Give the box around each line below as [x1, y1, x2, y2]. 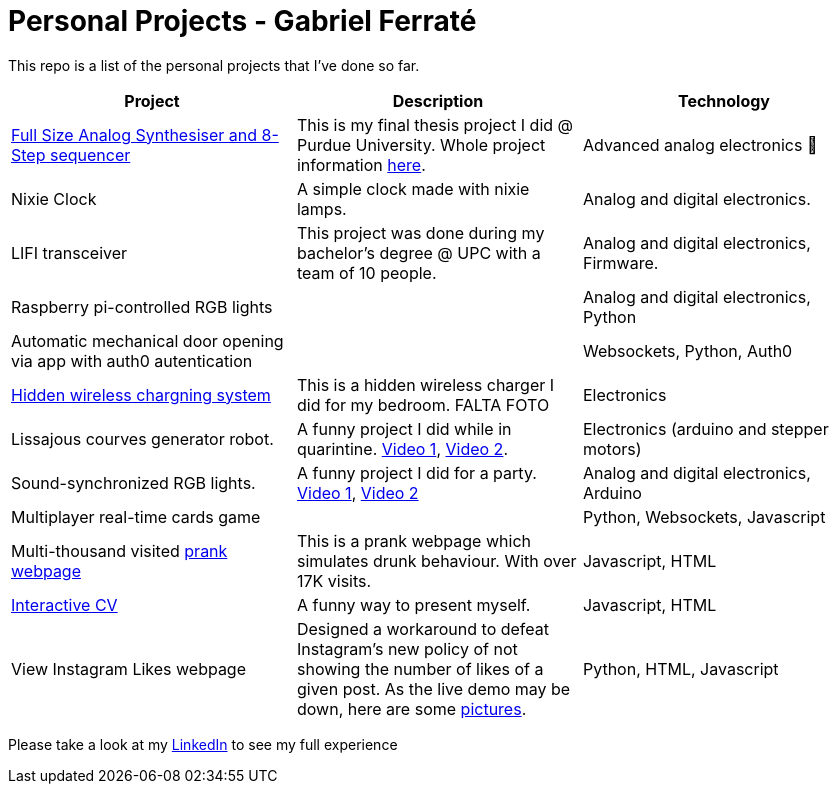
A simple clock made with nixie [296, 178, 530, 199]
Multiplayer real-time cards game [11, 506, 261, 527]
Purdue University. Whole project [296, 134, 546, 155]
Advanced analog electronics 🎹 [582, 134, 818, 155]
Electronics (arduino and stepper [582, 418, 829, 439]
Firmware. [582, 252, 659, 273]
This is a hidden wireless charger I [296, 374, 555, 395]
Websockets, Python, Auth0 [582, 340, 793, 361]
